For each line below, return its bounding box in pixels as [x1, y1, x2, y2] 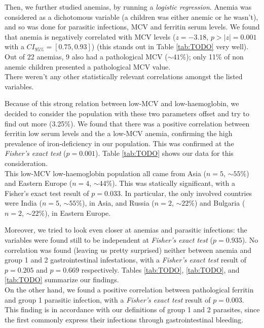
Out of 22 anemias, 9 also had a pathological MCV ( [5, 51, 168, 61]
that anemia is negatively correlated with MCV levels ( [5, 31, 176, 42]
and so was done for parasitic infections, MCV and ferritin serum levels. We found [5, 21, 260, 32]
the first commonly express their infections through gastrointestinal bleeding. [5, 314, 244, 324]
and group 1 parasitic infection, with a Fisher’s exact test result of [5, 294, 211, 305]
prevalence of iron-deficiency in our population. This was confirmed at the [5, 138, 234, 148]
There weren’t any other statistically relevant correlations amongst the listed [5, 71, 243, 82]
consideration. [5, 157, 48, 168]
